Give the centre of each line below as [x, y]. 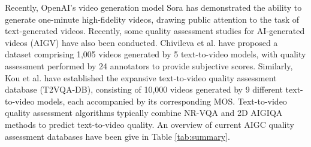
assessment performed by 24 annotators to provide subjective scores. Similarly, [149, 65]
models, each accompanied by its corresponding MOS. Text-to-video [162, 101]
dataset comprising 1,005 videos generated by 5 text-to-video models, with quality [155, 54]
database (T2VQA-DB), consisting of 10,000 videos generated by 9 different [144, 89]
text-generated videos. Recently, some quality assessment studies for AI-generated [155, 31]
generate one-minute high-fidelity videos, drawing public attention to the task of [152, 19]
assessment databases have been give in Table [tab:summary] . [117, 136]
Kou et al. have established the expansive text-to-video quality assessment [141, 77]
